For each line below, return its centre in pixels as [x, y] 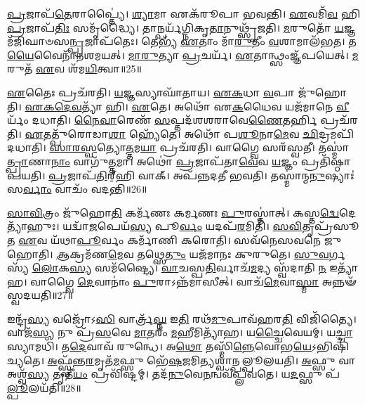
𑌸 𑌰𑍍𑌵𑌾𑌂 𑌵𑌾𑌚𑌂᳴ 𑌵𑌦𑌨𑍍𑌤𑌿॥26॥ [77, 189]
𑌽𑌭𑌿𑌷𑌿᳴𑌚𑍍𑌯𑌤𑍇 [331, 346]
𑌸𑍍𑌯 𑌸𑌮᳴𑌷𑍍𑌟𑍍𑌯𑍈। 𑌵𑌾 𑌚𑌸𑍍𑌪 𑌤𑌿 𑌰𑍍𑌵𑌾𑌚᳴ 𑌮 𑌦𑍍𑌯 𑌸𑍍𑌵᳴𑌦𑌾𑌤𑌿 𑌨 [198, 268]
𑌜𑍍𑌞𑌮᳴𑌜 [350, 27]
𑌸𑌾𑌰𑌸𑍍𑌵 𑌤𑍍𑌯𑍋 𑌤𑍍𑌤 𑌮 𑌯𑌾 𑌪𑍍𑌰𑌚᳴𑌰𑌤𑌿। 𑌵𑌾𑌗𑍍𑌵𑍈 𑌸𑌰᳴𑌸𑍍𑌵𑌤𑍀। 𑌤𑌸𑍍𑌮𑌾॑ [199, 147]
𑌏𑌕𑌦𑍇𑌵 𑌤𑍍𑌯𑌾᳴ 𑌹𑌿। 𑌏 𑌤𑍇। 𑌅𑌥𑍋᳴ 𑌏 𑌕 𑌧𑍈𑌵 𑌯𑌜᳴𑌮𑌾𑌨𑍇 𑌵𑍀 [187, 106]
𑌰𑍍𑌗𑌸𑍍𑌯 [337, 253]
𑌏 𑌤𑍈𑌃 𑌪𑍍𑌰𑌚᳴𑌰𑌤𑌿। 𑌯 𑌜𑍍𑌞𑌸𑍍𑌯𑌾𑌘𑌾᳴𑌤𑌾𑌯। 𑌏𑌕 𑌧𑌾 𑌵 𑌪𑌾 [151, 92]
